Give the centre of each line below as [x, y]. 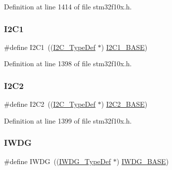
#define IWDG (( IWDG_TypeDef [57, 161]
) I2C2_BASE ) [124, 104]
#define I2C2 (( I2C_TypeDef [50, 104]
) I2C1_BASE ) [124, 47]
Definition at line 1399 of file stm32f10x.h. [68, 120]
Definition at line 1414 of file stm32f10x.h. [68, 6]
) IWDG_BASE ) [143, 161]
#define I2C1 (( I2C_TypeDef [50, 47]
